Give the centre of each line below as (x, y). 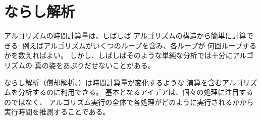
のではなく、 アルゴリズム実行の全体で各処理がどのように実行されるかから (129, 102)
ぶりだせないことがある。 (112, 65)
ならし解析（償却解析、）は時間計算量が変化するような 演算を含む (113, 82)
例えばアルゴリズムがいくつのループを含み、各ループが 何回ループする (139, 45)
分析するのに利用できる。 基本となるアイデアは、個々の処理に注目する (136, 92)
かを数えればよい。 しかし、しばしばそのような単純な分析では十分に (118, 55)
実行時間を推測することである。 (57, 112)
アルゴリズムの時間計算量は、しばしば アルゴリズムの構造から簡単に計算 (125, 36)
